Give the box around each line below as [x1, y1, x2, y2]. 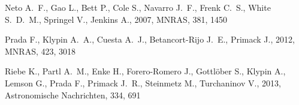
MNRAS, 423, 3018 [5, 44, 76, 57]
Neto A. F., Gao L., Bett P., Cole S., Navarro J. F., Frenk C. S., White [5, 1, 271, 13]
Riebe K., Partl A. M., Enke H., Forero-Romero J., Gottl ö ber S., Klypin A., [5, 65, 286, 77]
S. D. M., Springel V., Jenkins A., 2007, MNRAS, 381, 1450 [5, 13, 227, 25]
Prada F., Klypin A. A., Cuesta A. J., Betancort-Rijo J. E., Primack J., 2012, [5, 33, 295, 46]
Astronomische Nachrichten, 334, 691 [5, 88, 141, 101]
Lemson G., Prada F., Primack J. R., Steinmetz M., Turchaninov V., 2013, [5, 76, 281, 89]
